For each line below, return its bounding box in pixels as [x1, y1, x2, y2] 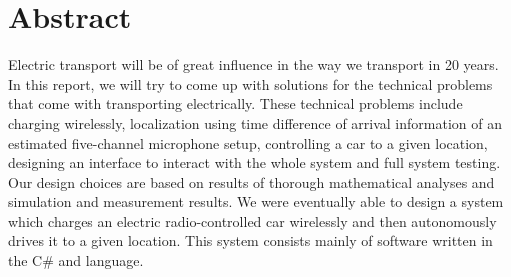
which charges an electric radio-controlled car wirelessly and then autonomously [8, 210, 497, 231]
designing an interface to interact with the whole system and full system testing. [8, 152, 501, 173]
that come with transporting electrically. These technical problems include [8, 93, 463, 114]
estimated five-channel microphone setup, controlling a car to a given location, [8, 132, 488, 153]
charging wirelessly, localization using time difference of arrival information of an [8, 112, 502, 133]
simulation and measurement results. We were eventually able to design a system [8, 191, 504, 212]
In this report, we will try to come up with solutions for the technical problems [8, 73, 493, 94]
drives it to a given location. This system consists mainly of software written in [8, 230, 493, 251]
